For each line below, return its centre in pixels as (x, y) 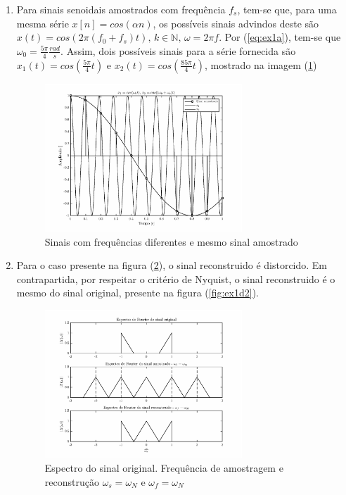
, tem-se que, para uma (287, 9)
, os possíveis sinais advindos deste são (236, 23)
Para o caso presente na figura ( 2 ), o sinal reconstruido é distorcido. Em (172, 265)
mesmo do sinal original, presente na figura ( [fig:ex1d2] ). (137, 293)
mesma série (43, 23)
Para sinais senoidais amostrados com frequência (121, 9)
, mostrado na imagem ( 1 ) (261, 64)
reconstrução (72, 481)
